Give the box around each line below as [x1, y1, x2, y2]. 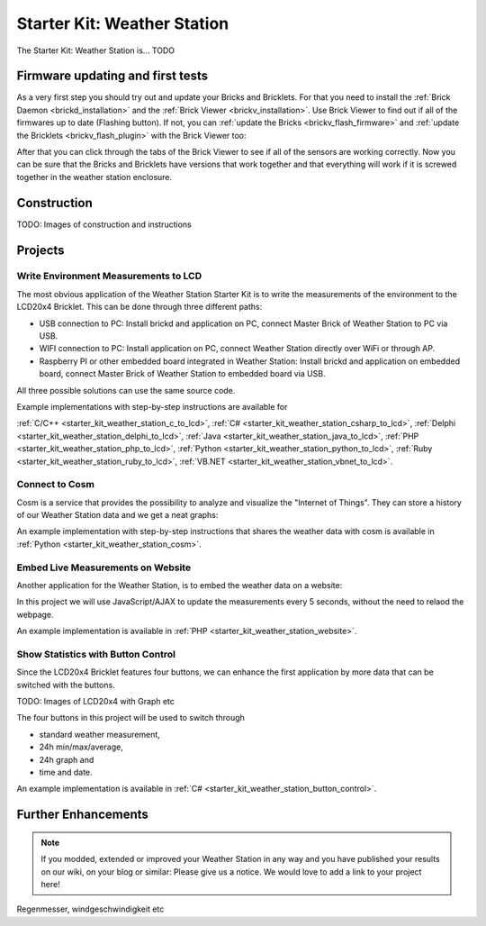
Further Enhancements [16, 807, 148, 822]
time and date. [39, 767, 94, 778]
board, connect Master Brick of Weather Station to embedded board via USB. [39, 368, 326, 379]
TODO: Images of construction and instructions [16, 219, 193, 230]
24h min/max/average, [39, 741, 123, 752]
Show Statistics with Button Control [16, 648, 175, 660]
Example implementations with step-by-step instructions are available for [16, 401, 288, 412]
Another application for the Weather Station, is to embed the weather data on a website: [16, 580, 343, 590]
